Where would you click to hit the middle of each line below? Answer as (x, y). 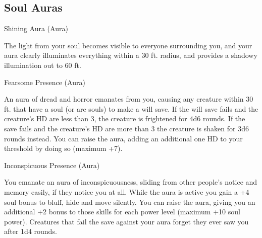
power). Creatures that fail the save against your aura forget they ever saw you (126, 221)
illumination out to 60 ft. (43, 65)
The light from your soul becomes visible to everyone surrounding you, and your (128, 45)
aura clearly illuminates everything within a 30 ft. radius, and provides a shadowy (131, 55)
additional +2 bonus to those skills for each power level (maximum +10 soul (122, 212)
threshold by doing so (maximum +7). (63, 148)
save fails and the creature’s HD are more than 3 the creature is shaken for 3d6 (126, 128)
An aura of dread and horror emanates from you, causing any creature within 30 (129, 99)
